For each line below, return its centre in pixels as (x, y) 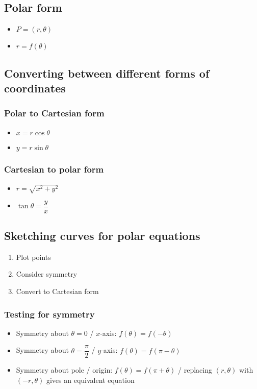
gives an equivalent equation (90, 380)
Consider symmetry (47, 274)
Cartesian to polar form (54, 169)
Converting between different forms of (107, 73)
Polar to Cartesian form (54, 113)
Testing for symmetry (49, 314)
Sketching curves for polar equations (102, 235)
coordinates (35, 88)
